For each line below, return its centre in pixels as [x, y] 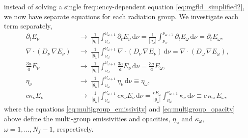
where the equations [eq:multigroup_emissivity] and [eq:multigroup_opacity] [120, 109]
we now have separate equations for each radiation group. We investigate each [121, 16]
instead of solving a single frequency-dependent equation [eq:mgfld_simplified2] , [124, 6]
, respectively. [73, 128]
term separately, [28, 26]
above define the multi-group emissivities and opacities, [87, 118]
